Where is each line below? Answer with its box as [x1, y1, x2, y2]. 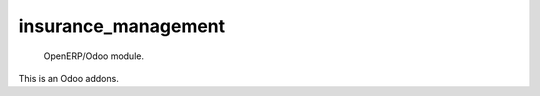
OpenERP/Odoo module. [43, 50, 145, 62]
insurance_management [18, 15, 226, 37]
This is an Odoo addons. [18, 72, 119, 84]
